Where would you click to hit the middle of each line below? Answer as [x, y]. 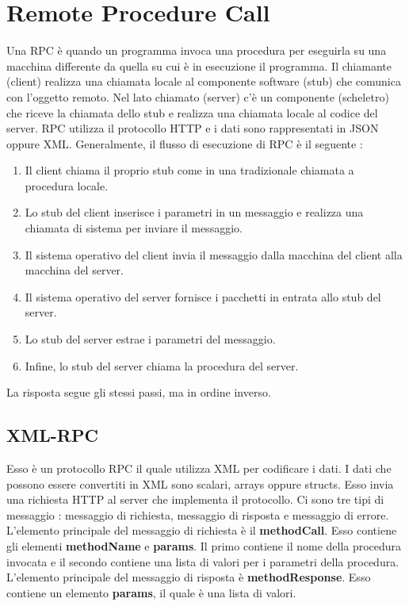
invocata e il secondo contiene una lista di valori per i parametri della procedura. [203, 561]
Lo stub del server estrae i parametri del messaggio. [150, 339]
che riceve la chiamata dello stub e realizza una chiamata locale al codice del [192, 112]
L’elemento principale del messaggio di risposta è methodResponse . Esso [189, 577]
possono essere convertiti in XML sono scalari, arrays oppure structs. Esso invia [200, 483]
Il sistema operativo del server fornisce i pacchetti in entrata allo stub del [203, 296]
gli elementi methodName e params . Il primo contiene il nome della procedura [204, 545]
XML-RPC [52, 435]
